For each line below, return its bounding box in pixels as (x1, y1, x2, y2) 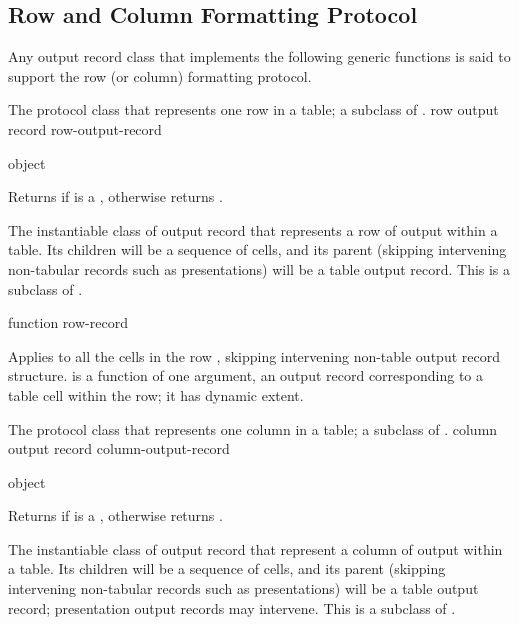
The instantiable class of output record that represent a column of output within (8, 538, 503, 559)
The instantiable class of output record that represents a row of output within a (8, 219, 498, 240)
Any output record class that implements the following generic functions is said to (8, 46, 511, 67)
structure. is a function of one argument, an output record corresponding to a (8, 365, 483, 386)
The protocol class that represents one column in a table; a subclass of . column (8, 418, 498, 439)
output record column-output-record (8, 438, 230, 459)
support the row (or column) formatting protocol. (8, 65, 312, 86)
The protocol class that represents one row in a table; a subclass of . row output (8, 99, 499, 120)
